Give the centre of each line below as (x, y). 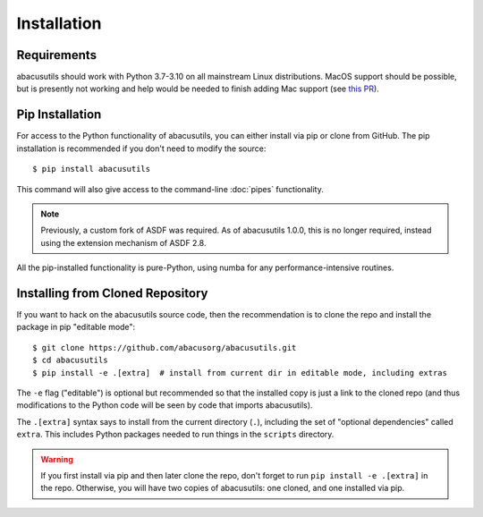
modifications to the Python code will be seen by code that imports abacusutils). (165, 405)
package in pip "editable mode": (76, 327)
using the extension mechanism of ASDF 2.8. (123, 242)
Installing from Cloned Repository (112, 293)
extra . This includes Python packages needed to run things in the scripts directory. (175, 435)
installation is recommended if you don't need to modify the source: (141, 148)
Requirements (57, 55)
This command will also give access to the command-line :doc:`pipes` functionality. (170, 189)
